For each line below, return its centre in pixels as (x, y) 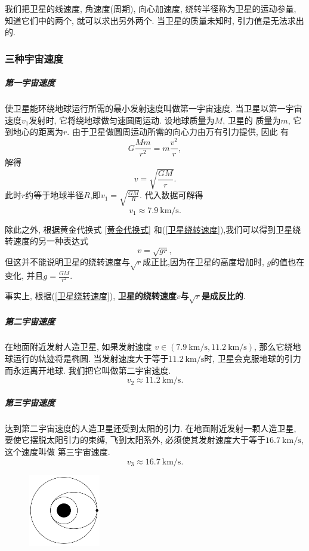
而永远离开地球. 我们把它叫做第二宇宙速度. (88, 370)
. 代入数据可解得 (172, 195)
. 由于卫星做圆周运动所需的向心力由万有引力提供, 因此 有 (178, 132)
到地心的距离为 (34, 132)
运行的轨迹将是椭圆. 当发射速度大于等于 (91, 358)
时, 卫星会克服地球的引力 (253, 358)
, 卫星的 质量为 (252, 120)
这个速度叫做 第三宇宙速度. (58, 451)
